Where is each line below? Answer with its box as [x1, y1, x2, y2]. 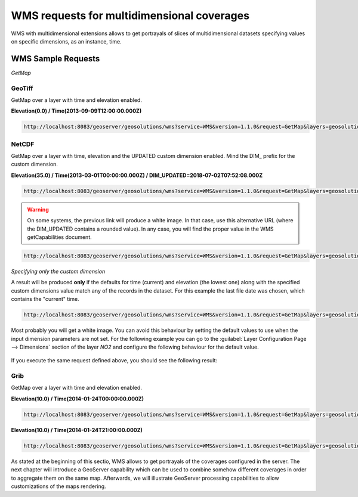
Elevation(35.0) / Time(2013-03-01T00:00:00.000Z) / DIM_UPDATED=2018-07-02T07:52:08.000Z [11, 172, 263, 179]
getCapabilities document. [27, 234, 92, 241]
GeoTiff [11, 84, 33, 92]
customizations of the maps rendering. [11, 483, 107, 490]
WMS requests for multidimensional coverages [11, 9, 250, 22]
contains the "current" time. [11, 296, 80, 303]
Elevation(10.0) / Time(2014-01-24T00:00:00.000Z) [11, 395, 144, 402]
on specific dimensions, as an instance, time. [11, 38, 122, 45]
